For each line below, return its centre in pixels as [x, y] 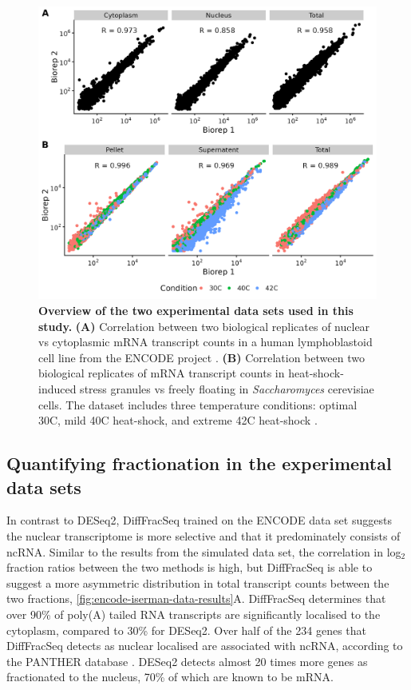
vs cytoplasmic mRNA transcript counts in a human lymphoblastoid [205, 342]
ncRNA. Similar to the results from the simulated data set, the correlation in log [204, 551]
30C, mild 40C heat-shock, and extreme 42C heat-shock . [178, 420]
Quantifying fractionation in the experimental [199, 463]
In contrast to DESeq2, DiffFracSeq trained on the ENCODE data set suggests [199, 520]
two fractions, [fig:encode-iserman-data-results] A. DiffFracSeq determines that [196, 598]
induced [57, 389]
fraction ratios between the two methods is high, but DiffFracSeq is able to [190, 567]
